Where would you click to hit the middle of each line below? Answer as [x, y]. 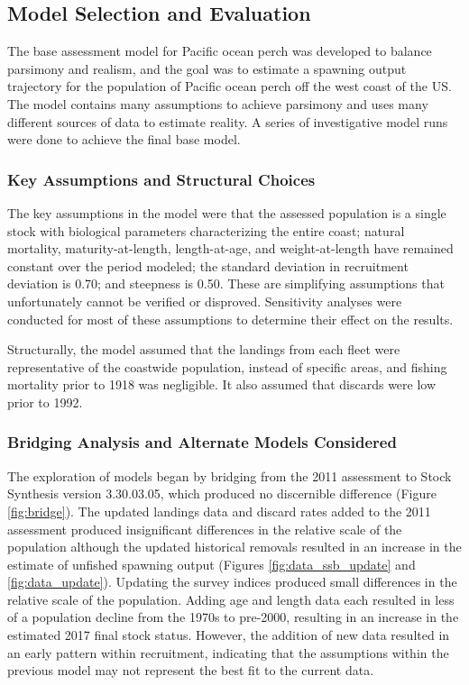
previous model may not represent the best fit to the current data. [191, 670]
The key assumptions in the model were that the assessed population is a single [227, 212]
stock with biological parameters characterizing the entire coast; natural [206, 230]
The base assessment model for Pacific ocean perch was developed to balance [220, 51]
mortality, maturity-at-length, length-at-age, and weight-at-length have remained [230, 248]
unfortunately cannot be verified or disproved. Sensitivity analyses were [205, 301]
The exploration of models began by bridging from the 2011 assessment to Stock [230, 475]
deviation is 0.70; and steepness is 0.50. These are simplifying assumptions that [226, 283]
